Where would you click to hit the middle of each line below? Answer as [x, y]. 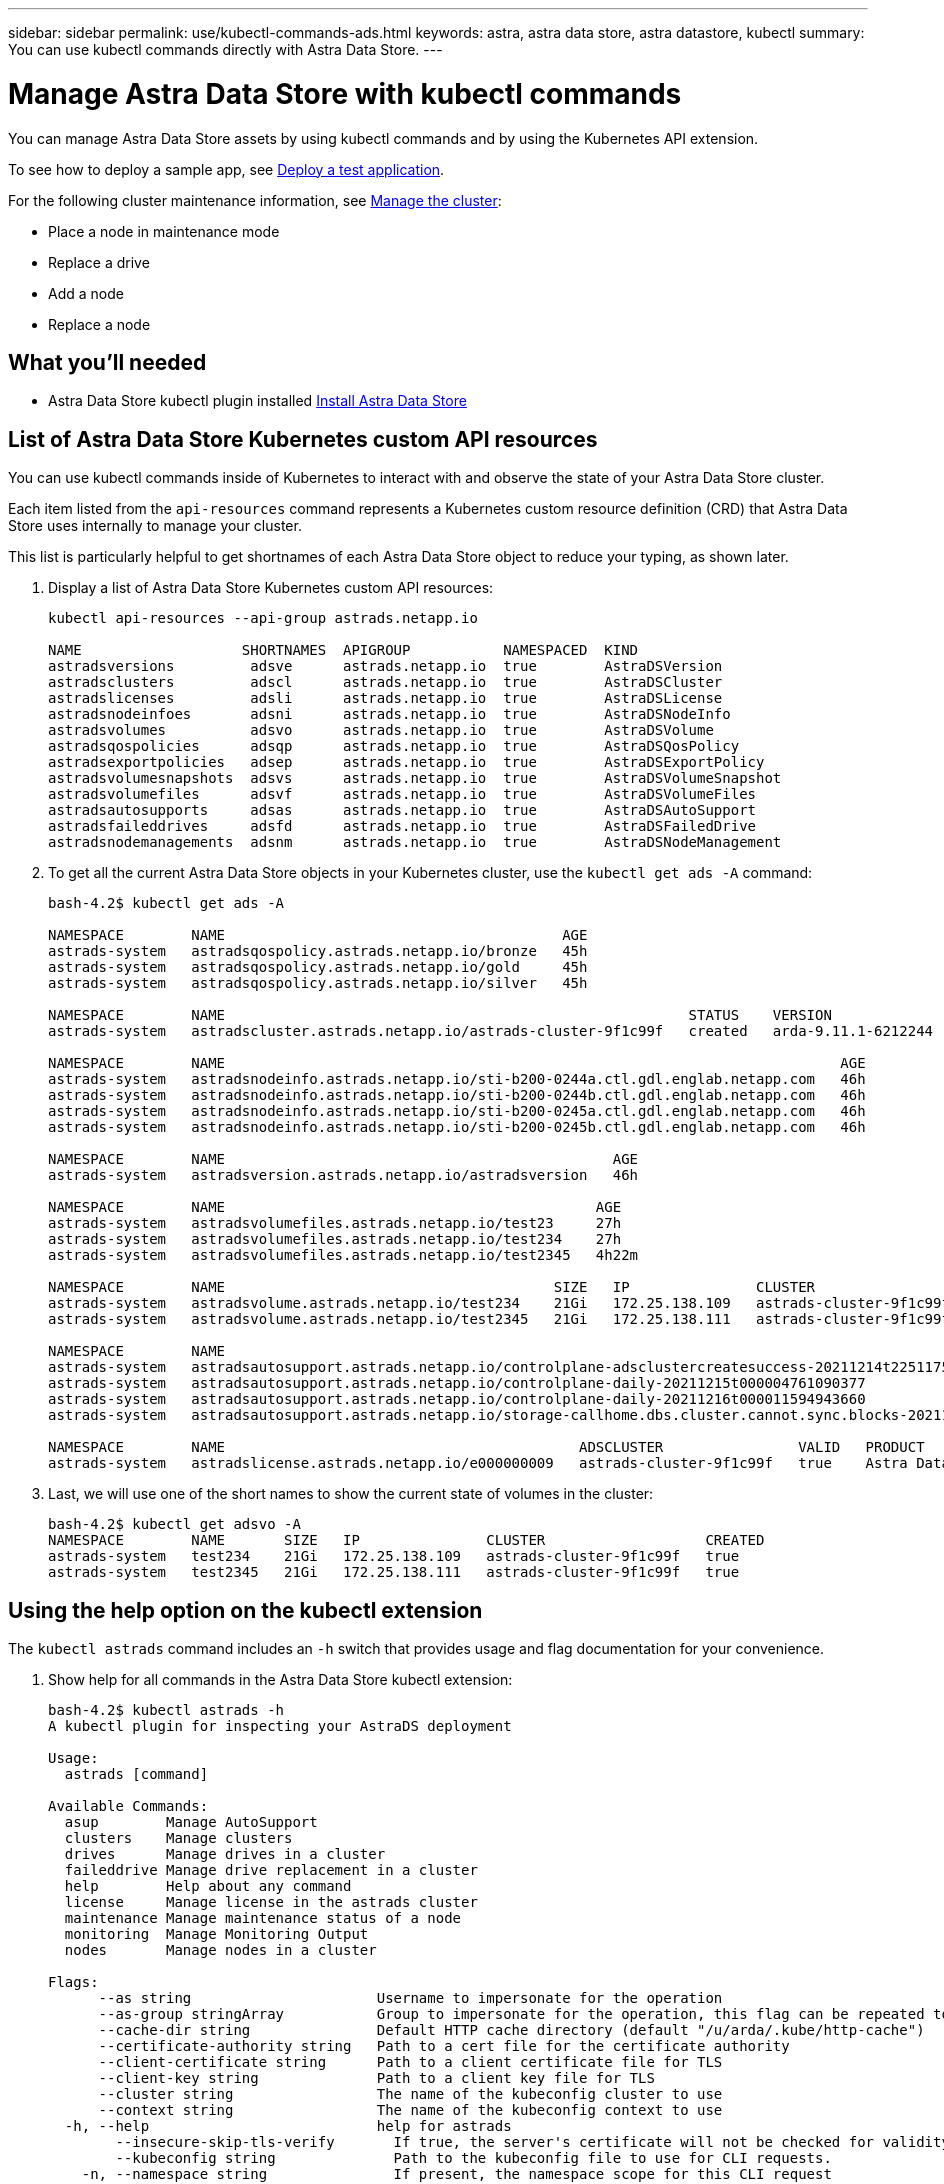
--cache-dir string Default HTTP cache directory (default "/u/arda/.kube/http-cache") [511, 2030]
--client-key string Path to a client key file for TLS [376, 2078]
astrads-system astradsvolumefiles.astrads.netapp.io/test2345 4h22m [343, 1255]
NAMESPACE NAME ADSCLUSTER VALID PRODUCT [486, 1447]
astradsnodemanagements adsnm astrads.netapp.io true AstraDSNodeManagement [415, 842]
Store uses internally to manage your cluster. [155, 526]
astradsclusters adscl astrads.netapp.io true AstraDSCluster [385, 682]
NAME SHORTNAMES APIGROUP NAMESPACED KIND [343, 650]
